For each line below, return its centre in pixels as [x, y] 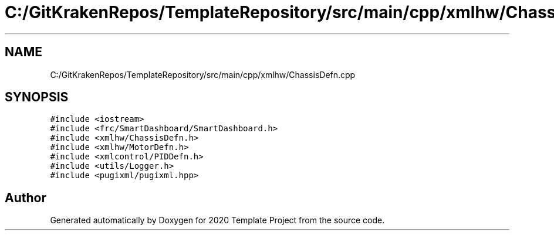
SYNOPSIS [37, 97]
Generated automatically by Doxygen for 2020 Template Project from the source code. [217, 220]
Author [26, 197]
